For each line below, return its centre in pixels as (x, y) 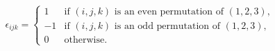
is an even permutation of (169, 12)
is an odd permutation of (167, 27)
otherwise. (86, 40)
